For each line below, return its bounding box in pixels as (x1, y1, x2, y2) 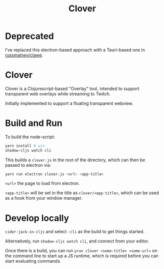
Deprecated (5, 30, 54, 42)
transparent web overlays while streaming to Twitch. (5, 90, 111, 96)
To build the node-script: (5, 134, 55, 140)
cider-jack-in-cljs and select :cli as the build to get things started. (5, 229, 145, 235)
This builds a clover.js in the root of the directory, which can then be (5, 157, 145, 163)
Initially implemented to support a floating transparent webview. (5, 100, 134, 106)
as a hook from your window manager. (5, 195, 83, 201)
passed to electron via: (5, 162, 51, 168)
